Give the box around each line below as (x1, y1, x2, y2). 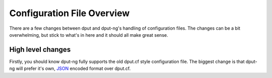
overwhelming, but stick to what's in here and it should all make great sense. (9, 32, 168, 38)
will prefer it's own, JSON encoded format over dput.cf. (16, 65, 131, 71)
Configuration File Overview (9, 8, 130, 19)
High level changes (9, 45, 71, 54)
